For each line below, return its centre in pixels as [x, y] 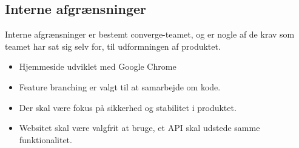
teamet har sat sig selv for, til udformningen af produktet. [113, 46]
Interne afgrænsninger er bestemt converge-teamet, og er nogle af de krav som [150, 34]
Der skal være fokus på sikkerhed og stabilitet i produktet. [128, 107]
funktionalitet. [45, 139]
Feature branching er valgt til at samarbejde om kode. [120, 86]
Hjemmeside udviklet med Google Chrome [98, 66]
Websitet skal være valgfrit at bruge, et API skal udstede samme [139, 128]
